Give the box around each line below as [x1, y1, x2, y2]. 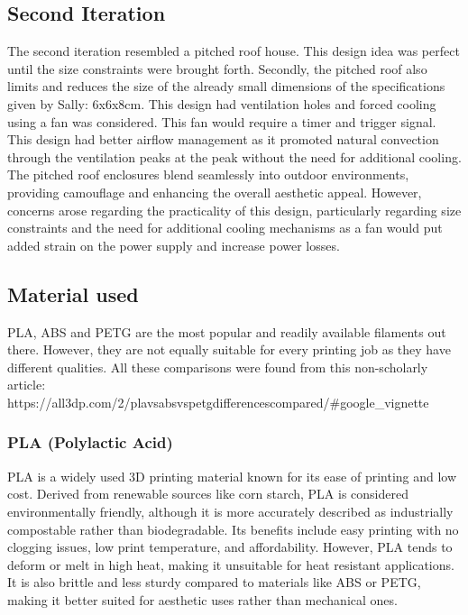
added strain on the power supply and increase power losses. [7, 235, 340, 254]
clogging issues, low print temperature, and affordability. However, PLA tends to [7, 537, 453, 556]
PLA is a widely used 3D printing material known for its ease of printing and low [7, 466, 457, 485]
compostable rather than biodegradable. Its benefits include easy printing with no [7, 519, 459, 538]
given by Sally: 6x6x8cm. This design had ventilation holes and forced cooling [7, 94, 436, 113]
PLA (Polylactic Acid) [7, 431, 173, 454]
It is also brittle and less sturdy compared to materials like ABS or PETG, [7, 573, 421, 592]
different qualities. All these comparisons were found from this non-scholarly [7, 357, 428, 376]
